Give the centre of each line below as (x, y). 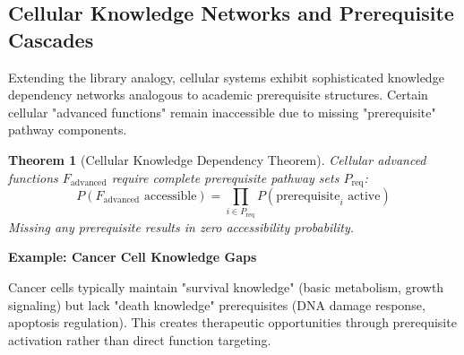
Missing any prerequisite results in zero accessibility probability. (181, 226)
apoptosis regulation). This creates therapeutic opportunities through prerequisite (232, 322)
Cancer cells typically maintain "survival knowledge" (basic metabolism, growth (226, 286)
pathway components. (68, 130)
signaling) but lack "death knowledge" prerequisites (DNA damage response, (217, 304)
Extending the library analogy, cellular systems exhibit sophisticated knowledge (226, 77)
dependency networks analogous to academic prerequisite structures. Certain (218, 95)
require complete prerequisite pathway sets (225, 177)
